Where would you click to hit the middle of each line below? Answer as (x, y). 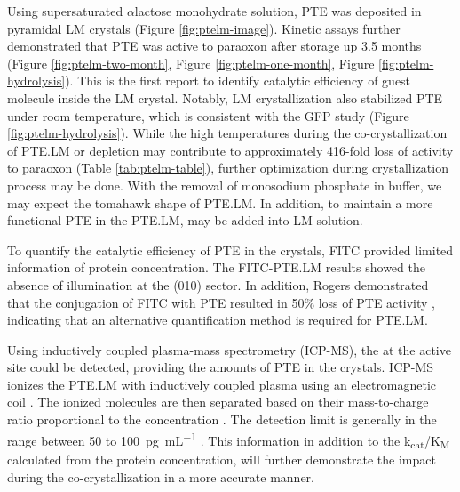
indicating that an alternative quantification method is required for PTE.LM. (218, 320)
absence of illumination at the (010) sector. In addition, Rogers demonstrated (218, 284)
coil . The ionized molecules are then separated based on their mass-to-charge (218, 402)
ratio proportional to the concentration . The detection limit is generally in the (222, 419)
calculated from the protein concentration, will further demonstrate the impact (222, 460)
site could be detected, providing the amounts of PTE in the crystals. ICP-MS (221, 367)
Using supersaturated (65, 11)
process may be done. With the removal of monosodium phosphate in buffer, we (225, 185)
